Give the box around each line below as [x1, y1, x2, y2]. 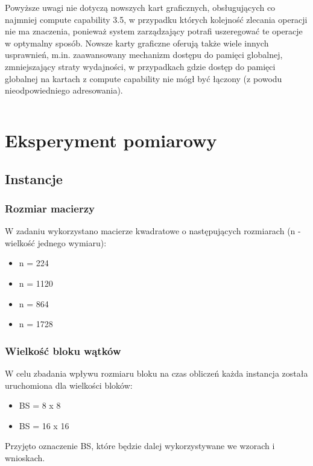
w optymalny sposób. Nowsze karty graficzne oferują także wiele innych [5, 36, 269, 49]
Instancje [5, 169, 63, 188]
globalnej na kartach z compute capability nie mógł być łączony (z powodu [5, 72, 282, 85]
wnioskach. [5, 451, 45, 464]
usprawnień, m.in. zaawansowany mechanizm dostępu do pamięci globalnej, [5, 48, 283, 61]
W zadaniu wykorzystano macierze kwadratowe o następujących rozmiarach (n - [5, 225, 301, 237]
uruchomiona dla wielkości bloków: [5, 378, 133, 391]
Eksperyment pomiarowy [5, 127, 217, 152]
